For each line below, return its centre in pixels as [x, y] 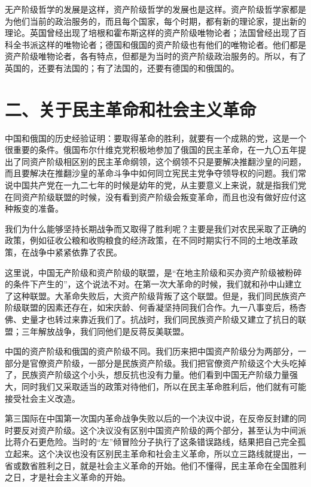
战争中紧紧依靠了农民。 [76, 252]
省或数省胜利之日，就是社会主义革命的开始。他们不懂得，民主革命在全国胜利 [155, 465]
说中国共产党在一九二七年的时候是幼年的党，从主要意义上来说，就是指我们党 [155, 185]
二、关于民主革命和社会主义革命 [131, 109]
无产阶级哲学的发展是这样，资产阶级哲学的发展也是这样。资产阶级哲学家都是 [155, 9]
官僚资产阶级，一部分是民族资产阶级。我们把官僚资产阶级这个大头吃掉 [168, 363]
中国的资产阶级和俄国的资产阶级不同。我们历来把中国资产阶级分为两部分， [151, 351]
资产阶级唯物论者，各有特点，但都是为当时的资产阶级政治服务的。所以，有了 [155, 56]
